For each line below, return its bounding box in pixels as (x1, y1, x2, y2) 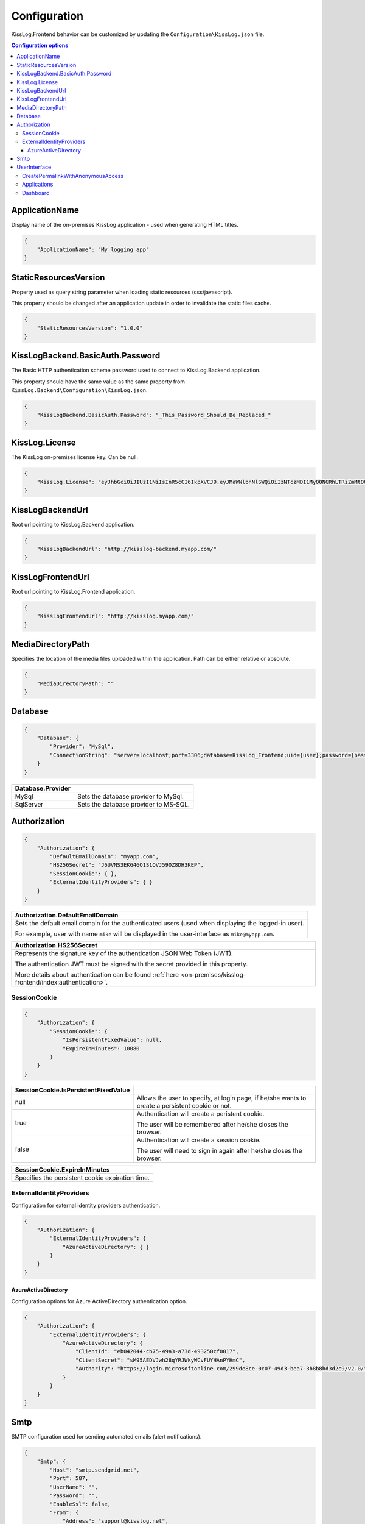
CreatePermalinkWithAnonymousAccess (22, 172, 124, 179)
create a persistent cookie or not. (136, 1101, 232, 1109)
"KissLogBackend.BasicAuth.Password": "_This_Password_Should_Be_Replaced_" (36, 411, 271, 418)
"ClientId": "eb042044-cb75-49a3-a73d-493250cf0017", (75, 1348, 240, 1355)
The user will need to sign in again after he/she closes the (136, 1146, 302, 1155)
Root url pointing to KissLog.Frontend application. (11, 588, 136, 595)
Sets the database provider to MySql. (77, 792, 184, 800)
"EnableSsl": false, (49, 1500, 111, 1508)
